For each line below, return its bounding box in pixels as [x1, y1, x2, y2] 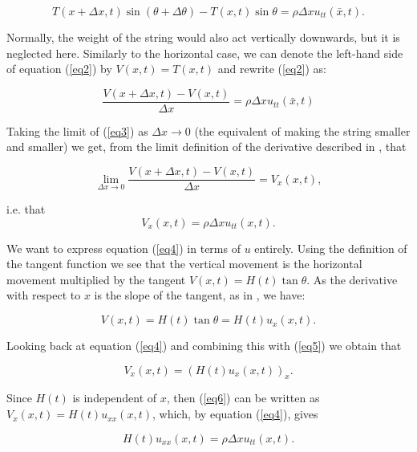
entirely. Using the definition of [254, 239, 407, 256]
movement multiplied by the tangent [6, 271, 186, 287]
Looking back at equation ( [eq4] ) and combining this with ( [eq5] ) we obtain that [6, 337, 402, 354]
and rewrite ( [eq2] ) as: [217, 60, 326, 77]
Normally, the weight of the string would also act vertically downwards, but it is [6, 29, 400, 45]
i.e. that [6, 201, 46, 218]
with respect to [6, 287, 81, 303]
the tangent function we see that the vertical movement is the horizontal [6, 255, 362, 272]
